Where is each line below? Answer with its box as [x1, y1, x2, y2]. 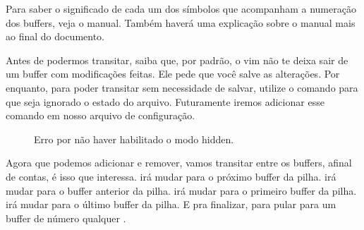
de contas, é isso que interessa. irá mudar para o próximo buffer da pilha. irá [6, 169, 336, 183]
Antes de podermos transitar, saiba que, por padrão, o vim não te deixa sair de [6, 52, 348, 67]
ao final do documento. [6, 29, 105, 44]
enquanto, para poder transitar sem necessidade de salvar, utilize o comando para [6, 80, 358, 95]
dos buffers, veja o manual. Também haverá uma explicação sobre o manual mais [6, 15, 356, 30]
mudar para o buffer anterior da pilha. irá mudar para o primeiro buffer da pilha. [6, 183, 357, 198]
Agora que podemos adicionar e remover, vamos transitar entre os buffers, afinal [6, 155, 352, 170]
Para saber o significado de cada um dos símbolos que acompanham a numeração [6, 1, 356, 16]
